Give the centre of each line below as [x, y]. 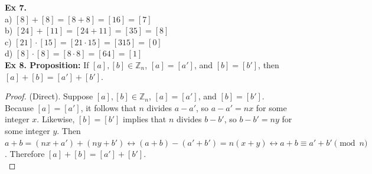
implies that [145, 119]
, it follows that [108, 107]
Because [19, 107]
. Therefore [25, 154]
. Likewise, [56, 119]
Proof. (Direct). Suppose [49, 96]
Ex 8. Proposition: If [47, 64]
